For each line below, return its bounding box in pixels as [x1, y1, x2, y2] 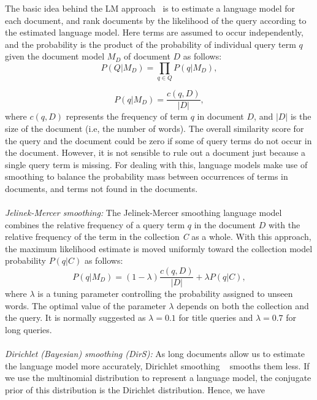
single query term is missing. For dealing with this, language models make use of [5, 158, 308, 171]
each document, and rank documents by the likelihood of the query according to [5, 13, 307, 26]
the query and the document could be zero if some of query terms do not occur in [5, 134, 312, 147]
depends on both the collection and [177, 299, 309, 312]
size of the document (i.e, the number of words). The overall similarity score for [5, 121, 304, 134]
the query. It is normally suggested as [5, 311, 146, 324]
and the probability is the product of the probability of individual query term [5, 37, 296, 50]
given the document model [5, 50, 105, 63]
